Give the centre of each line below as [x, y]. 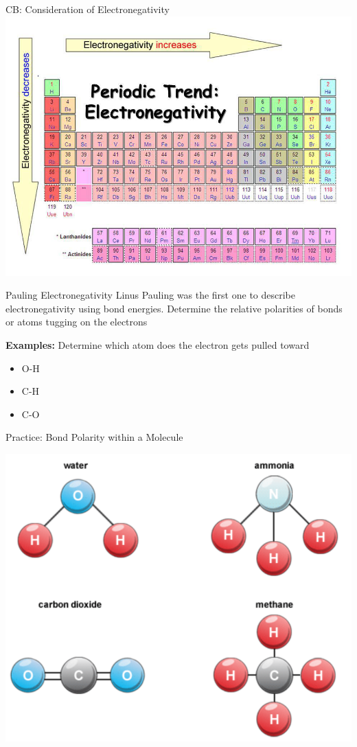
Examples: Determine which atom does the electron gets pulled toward [158, 344]
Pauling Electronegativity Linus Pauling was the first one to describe [151, 295]
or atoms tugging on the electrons [77, 322]
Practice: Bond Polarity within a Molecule [94, 437]
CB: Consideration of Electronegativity [88, 9]
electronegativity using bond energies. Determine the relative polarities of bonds [174, 308]
